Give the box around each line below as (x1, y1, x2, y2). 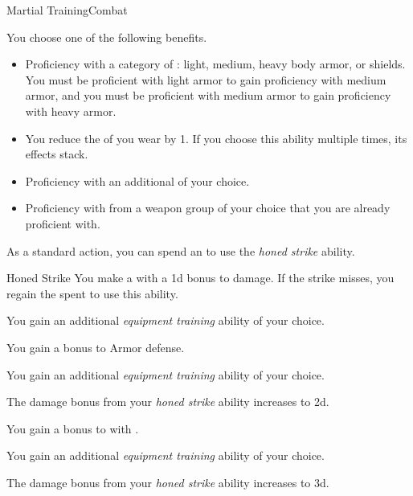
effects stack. (25, 146, 88, 162)
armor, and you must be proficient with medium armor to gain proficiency (25, 87, 391, 104)
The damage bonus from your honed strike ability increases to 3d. (6, 473, 329, 490)
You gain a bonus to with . (6, 420, 139, 437)
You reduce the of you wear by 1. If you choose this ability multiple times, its (25, 129, 407, 146)
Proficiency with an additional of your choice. (25, 172, 250, 189)
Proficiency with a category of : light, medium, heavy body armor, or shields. (25, 55, 406, 72)
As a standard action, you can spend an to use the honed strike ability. (6, 242, 355, 259)
